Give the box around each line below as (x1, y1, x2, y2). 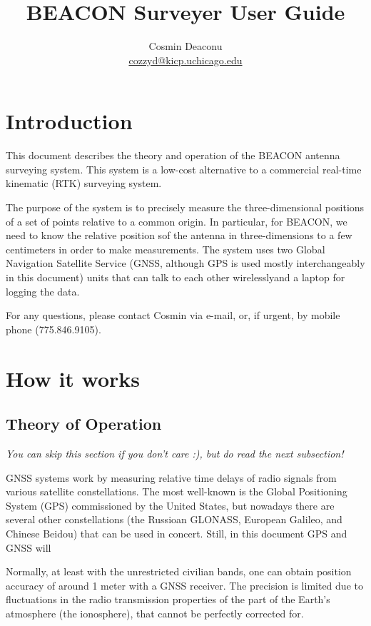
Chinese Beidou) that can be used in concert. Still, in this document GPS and (6, 525, 347, 540)
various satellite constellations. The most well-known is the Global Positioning (6, 484, 347, 499)
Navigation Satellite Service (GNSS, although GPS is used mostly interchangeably (6, 256, 365, 271)
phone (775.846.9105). (6, 321, 101, 336)
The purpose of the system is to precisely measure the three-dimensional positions (6, 200, 365, 215)
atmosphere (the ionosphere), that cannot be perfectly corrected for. (6, 605, 304, 620)
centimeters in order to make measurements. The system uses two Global (6, 241, 325, 256)
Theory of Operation (6, 413, 162, 435)
